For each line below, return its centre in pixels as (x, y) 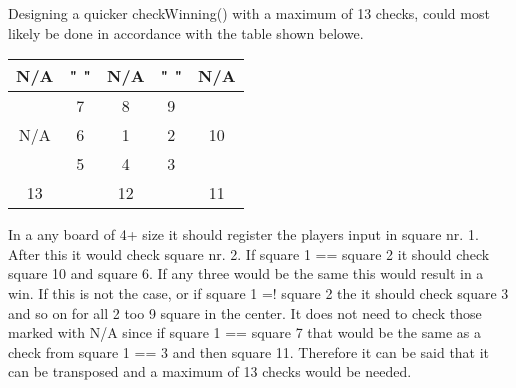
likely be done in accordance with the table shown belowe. (186, 32)
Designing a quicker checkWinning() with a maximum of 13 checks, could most (249, 13)
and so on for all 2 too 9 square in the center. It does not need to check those (245, 312)
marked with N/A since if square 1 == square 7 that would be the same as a (244, 332)
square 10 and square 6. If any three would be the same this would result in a (246, 273)
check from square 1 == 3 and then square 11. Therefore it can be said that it (249, 351)
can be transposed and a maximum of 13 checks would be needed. (210, 371)
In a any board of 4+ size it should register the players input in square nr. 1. (243, 234)
